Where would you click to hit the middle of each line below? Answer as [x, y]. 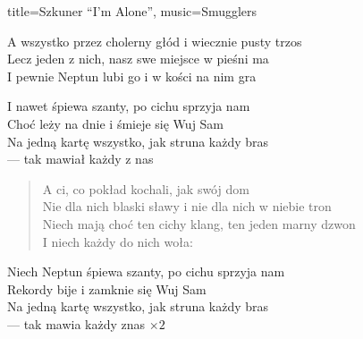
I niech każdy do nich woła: [118, 241]
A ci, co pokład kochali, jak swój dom [146, 188]
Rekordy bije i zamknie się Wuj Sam [107, 288]
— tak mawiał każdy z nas [80, 159]
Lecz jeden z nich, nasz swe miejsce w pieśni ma [138, 59]
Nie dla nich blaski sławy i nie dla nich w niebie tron [187, 206]
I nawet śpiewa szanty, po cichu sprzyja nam [129, 106]
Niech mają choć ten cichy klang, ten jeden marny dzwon [199, 223]
